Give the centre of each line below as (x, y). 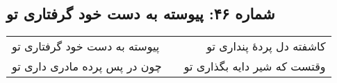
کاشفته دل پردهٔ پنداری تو (266, 46)
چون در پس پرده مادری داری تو (87, 66)
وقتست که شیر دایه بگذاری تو (255, 66)
